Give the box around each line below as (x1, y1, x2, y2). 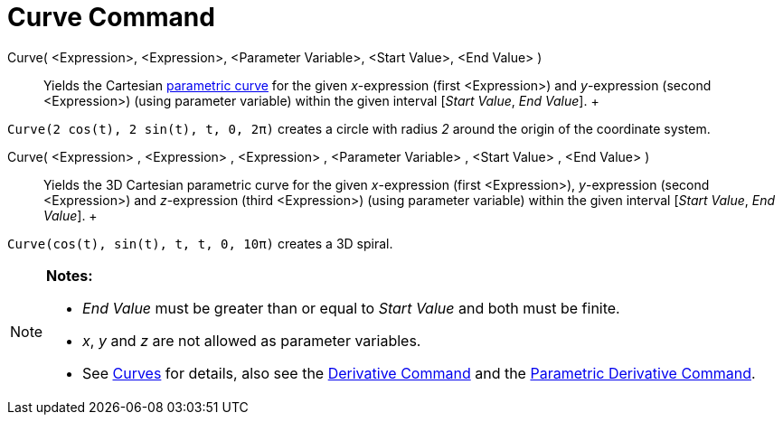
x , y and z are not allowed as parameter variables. (82, 331, 421, 350)
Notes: (46, 266, 93, 285)
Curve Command (7, 2, 215, 33)
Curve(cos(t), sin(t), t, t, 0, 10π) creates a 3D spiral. (7, 235, 393, 251)
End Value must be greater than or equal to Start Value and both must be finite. (82, 298, 620, 317)
